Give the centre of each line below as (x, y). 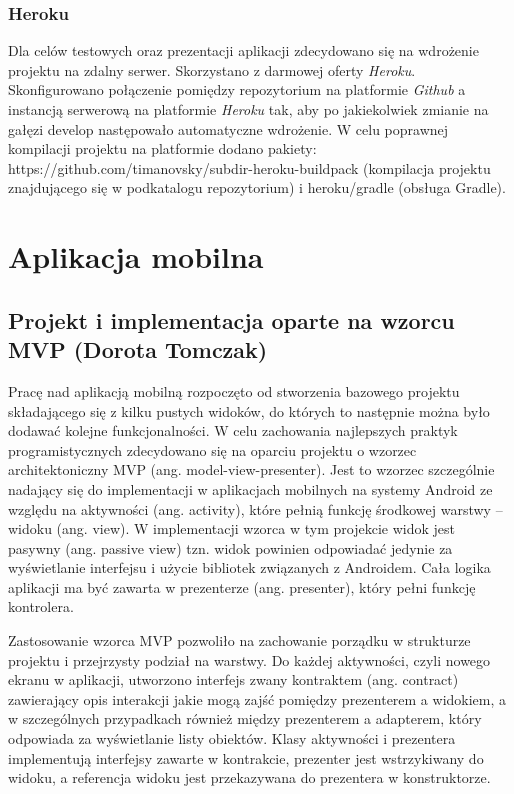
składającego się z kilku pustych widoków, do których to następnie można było (249, 410)
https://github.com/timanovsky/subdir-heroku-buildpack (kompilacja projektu (249, 167)
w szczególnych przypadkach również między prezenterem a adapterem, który (245, 718)
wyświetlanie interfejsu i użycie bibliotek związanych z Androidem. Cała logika (249, 567)
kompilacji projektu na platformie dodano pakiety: (162, 148)
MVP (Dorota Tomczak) (138, 349)
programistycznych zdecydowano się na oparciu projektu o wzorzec (212, 449)
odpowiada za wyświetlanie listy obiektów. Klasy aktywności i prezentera (232, 738)
